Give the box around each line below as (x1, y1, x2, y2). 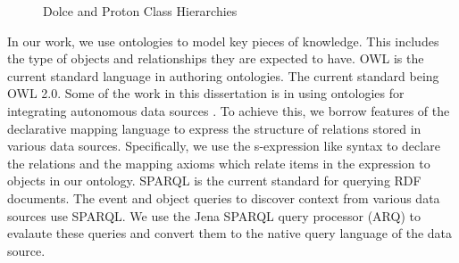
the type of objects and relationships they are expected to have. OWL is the (7, 49, 424, 68)
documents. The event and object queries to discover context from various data (7, 188, 440, 207)
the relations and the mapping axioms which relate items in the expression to (7, 153, 430, 172)
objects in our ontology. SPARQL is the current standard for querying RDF (7, 171, 421, 190)
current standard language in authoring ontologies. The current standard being (7, 66, 439, 85)
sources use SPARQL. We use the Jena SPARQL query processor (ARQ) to (7, 206, 421, 225)
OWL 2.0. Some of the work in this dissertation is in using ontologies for (7, 84, 405, 103)
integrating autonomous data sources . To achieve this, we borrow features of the (7, 101, 450, 119)
